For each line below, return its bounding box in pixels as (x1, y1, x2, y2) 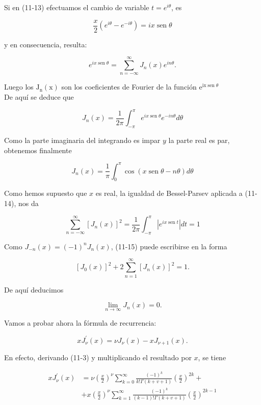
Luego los (4, 81, 34, 92)
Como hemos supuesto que (4, 188, 87, 198)
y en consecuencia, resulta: (4, 39, 87, 49)
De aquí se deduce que (4, 92, 74, 102)
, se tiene (198, 352, 226, 362)
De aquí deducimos (4, 284, 64, 295)
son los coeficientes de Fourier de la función (61, 81, 197, 92)
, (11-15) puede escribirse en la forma (111, 241, 227, 251)
